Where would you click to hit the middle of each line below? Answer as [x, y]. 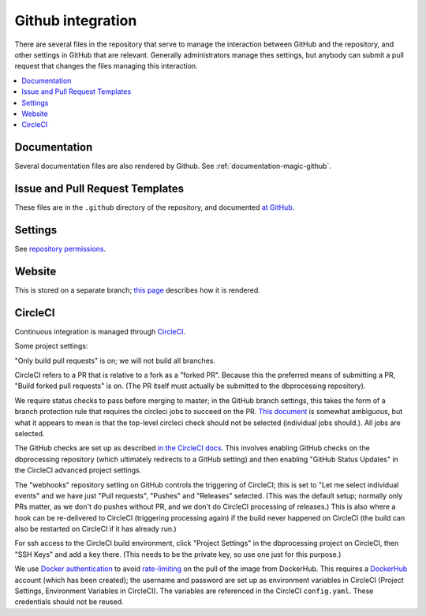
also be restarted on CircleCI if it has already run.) [95, 529]
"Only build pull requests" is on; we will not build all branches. [115, 360]
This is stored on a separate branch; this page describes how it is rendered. [137, 290]
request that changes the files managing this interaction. [106, 66]
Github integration [76, 21]
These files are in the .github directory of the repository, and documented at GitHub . [155, 207]
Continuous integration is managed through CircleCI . [100, 331]
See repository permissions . [60, 249]
